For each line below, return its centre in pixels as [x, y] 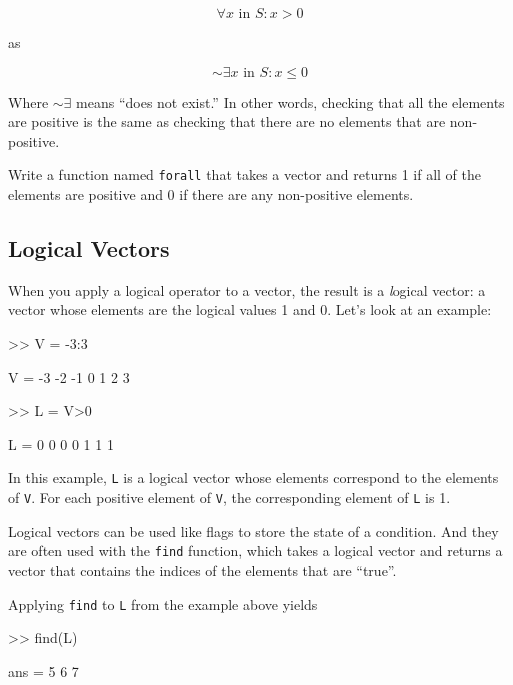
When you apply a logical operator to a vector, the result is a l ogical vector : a [247, 289]
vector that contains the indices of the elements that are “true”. [202, 569]
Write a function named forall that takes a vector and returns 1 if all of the [244, 174]
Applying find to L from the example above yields [163, 603]
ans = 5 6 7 [43, 670]
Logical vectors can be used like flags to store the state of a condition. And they [253, 530]
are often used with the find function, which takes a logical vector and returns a [255, 550]
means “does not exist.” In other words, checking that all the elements [290, 101]
